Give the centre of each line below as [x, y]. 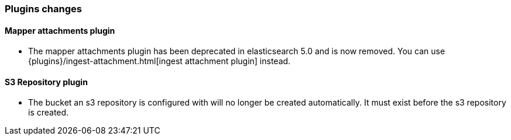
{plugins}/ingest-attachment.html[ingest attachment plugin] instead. [160, 61]
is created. [49, 113]
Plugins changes [43, 9]
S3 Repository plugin [46, 82]
